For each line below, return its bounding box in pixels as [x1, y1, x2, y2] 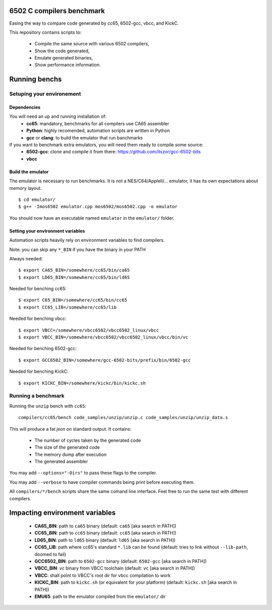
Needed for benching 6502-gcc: [9, 346, 77, 352]
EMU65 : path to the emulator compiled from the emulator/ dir [34, 593, 166, 599]
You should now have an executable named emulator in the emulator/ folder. [9, 215, 175, 221]
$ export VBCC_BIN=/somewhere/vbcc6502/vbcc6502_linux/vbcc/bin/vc [18, 334, 188, 340]
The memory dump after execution [34, 451, 107, 457]
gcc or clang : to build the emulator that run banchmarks [26, 134, 143, 141]
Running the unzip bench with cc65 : [9, 403, 87, 409]
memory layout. [9, 185, 42, 191]
